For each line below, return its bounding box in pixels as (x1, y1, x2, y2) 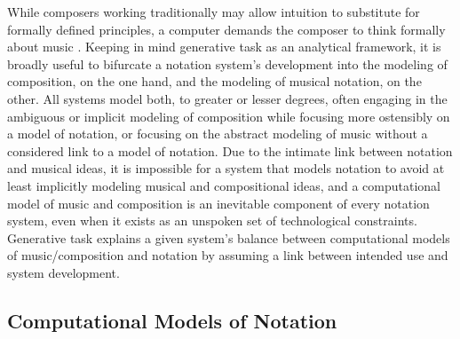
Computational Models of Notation (7, 306, 337, 334)
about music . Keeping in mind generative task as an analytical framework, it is (7, 37, 441, 56)
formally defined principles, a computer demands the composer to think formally (7, 20, 446, 38)
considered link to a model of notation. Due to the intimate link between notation (7, 141, 453, 160)
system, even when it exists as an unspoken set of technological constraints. (7, 211, 417, 230)
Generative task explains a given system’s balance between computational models (7, 228, 450, 247)
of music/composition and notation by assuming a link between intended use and (7, 246, 448, 264)
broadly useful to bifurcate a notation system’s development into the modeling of (7, 54, 448, 73)
